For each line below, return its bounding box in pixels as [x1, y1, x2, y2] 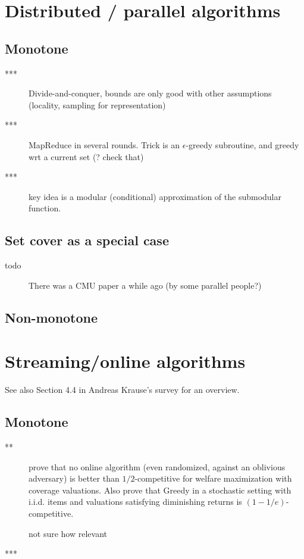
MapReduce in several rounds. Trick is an [29, 138, 180, 151]
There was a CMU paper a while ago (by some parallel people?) [29, 279, 262, 291]
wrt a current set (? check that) [29, 150, 144, 163]
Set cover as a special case [5, 231, 169, 249]
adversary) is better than [29, 472, 120, 485]
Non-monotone [5, 308, 98, 326]
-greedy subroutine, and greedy [186, 138, 299, 151]
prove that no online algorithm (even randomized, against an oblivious [29, 460, 286, 473]
